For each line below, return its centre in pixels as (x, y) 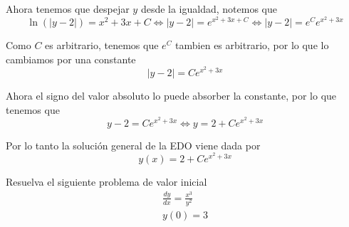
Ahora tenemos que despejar (68, 9)
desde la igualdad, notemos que (209, 9)
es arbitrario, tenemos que (102, 45)
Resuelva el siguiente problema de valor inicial (106, 182)
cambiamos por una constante (71, 59)
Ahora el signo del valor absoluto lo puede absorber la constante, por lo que (171, 96)
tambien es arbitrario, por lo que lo (252, 45)
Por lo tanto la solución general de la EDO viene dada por (133, 145)
